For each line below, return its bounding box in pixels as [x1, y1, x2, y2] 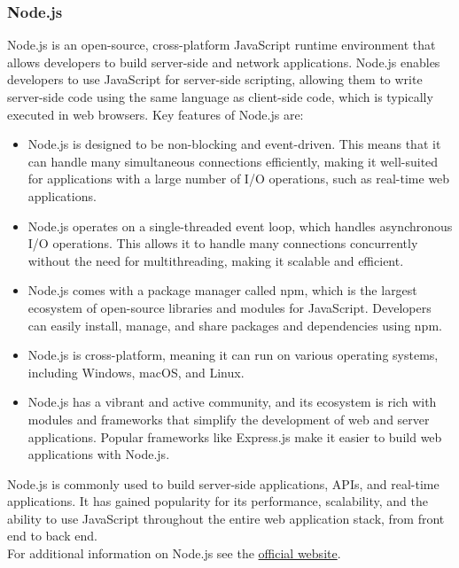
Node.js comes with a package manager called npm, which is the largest [27, 281, 417, 300]
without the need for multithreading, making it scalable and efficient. [27, 251, 404, 269]
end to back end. [7, 526, 97, 545]
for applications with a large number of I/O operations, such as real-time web [27, 169, 450, 188]
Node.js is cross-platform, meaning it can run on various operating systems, [27, 346, 439, 364]
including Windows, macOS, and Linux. [27, 362, 245, 381]
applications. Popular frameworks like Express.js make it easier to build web [27, 427, 442, 446]
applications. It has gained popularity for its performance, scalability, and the [7, 492, 428, 510]
